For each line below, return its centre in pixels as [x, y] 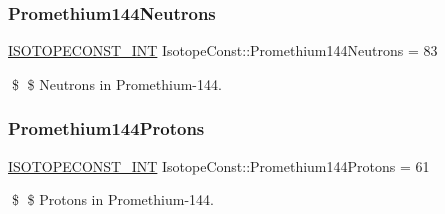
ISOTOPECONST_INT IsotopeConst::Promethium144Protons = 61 [219, 165]
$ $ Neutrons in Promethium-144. [116, 83]
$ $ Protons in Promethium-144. [112, 199]
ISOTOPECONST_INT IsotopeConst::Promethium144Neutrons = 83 [223, 50]
